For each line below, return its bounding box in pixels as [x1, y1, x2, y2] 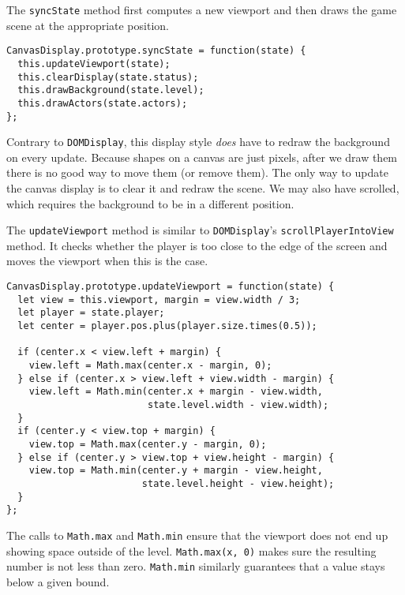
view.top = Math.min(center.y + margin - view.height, [28, 465, 323, 477]
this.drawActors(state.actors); [17, 97, 188, 109]
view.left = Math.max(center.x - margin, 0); [28, 360, 272, 371]
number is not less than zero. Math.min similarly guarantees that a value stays [6, 558, 385, 574]
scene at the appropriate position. [6, 17, 169, 33]
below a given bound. [6, 573, 110, 589]
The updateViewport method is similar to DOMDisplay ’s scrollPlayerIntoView [6, 222, 394, 238]
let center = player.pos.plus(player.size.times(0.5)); [17, 320, 317, 332]
